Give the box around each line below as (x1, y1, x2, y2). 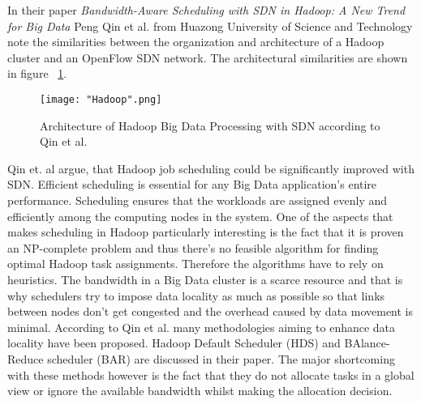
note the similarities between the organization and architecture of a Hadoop (7, 33, 384, 50)
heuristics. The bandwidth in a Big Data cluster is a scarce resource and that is (7, 270, 403, 287)
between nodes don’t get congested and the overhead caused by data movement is (7, 303, 414, 320)
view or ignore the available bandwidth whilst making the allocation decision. (7, 382, 393, 399)
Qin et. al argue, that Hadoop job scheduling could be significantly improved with (7, 159, 415, 176)
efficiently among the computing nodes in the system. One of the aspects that (7, 207, 393, 224)
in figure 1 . (7, 65, 67, 82)
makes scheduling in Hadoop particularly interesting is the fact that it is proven (7, 223, 404, 240)
